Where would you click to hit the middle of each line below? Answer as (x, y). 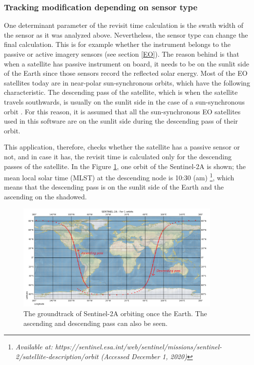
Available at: (34, 347)
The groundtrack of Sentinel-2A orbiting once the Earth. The (115, 313)
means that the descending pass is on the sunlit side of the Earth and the (114, 187)
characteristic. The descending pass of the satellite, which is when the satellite (121, 92)
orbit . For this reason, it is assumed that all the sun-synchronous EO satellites (122, 111)
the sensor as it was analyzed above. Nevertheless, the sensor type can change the (126, 34)
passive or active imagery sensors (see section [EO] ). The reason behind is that (122, 54)
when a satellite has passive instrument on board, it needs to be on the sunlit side (127, 63)
